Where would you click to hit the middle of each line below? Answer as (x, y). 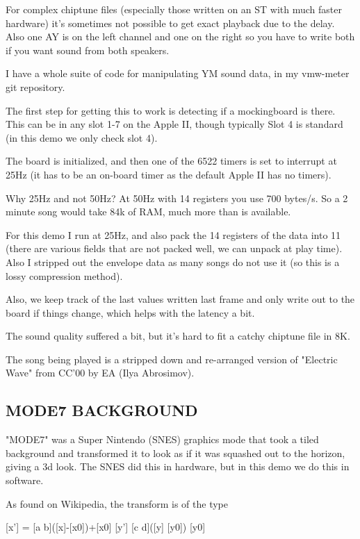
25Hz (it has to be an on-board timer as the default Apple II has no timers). (169, 174)
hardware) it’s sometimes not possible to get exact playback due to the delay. (170, 23)
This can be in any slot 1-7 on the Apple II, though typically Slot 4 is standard (174, 124)
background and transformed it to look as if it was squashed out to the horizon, (175, 453)
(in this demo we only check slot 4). (82, 137)
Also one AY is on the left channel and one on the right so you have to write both (180, 36)
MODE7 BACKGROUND (102, 410)
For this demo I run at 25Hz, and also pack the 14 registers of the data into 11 (173, 234)
